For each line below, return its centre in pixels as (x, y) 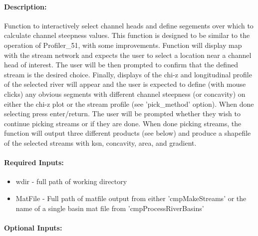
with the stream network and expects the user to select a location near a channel (128, 55)
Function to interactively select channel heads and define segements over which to (129, 25)
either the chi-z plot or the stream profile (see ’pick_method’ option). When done (129, 104)
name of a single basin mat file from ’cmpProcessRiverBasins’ (110, 208)
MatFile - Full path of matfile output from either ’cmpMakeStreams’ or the (131, 198)
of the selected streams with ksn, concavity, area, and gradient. (100, 142)
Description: (25, 6)
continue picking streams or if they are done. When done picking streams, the (123, 123)
